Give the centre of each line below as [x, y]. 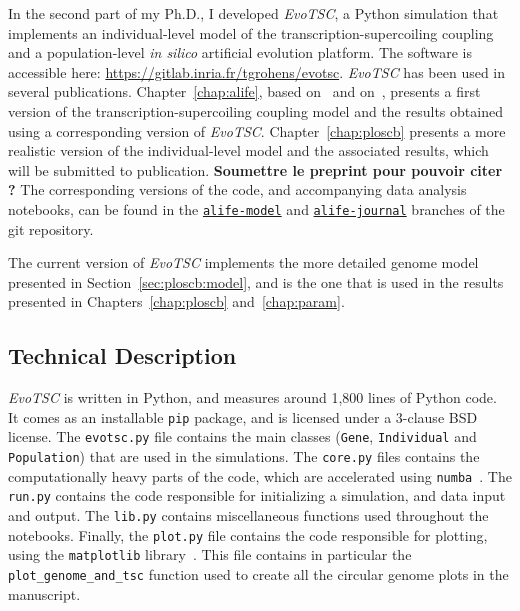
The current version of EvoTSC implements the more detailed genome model [243, 262]
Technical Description [122, 355]
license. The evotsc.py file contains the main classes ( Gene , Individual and [242, 436]
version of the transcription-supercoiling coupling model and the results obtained [255, 110]
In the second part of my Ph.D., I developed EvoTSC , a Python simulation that [253, 13]
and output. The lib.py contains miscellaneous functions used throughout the [248, 515]
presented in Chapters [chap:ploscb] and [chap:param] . [176, 301]
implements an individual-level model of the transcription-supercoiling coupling [251, 32]
